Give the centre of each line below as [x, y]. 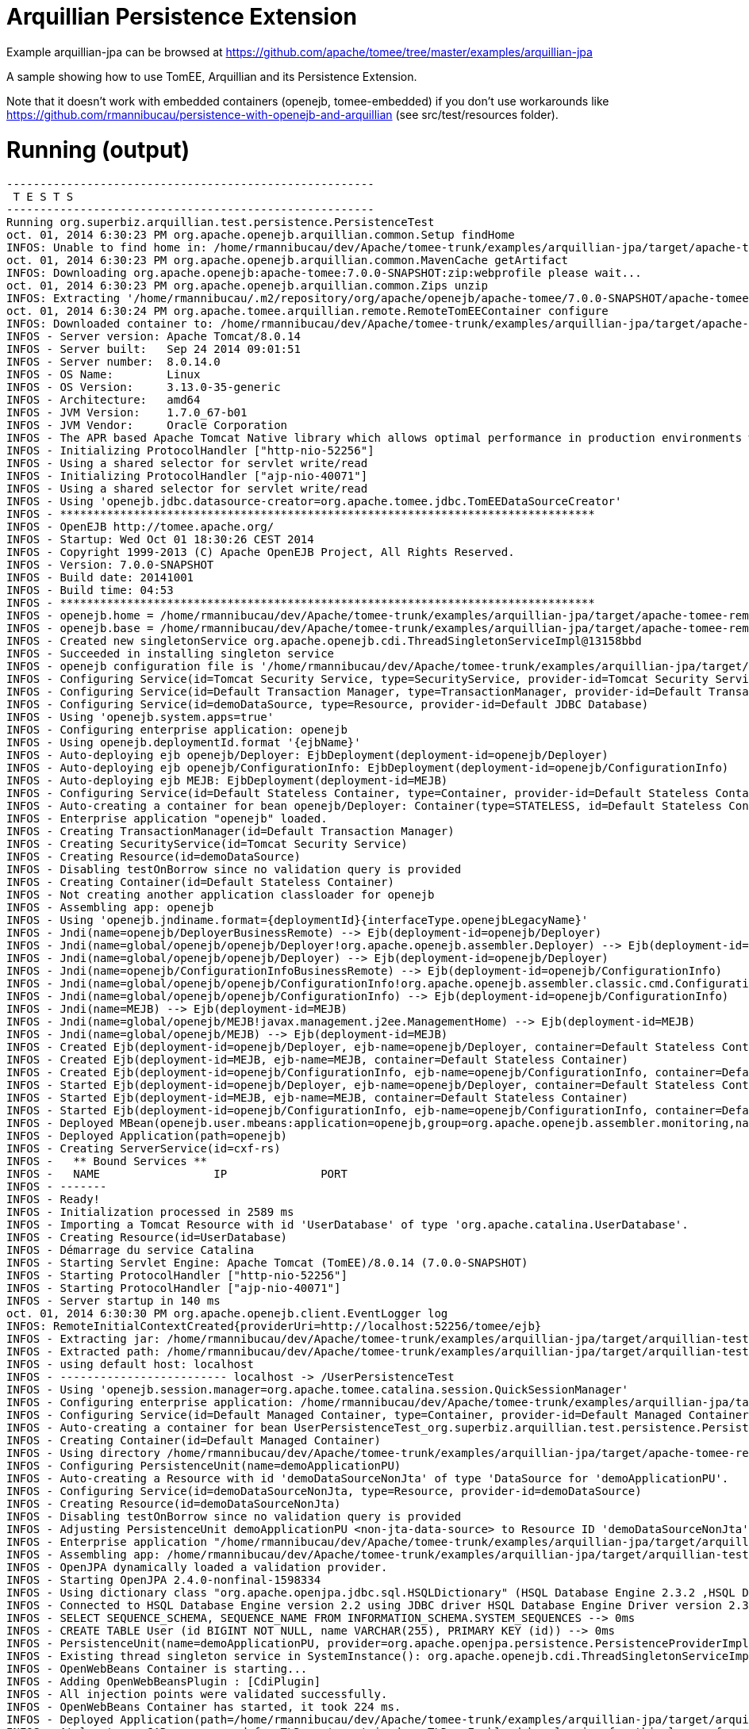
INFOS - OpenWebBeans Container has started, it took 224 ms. [204, 1707]
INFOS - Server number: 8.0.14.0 [113, 362]
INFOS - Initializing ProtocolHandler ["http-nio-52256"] [190, 451]
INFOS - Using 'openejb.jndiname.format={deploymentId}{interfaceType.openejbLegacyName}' [298, 920]
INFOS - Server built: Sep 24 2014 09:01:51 [154, 349]
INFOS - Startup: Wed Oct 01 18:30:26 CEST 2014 [160, 540]
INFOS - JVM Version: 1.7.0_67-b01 [127, 413]
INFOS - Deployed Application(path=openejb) [147, 1136]
